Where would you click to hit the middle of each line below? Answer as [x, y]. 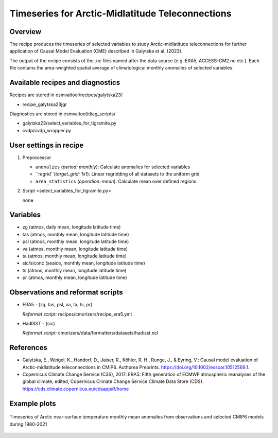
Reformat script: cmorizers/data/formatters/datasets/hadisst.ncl [90, 333]
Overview [25, 32]
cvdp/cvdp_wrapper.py [47, 130]
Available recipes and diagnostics [65, 83]
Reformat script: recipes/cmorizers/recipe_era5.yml [77, 314]
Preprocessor [37, 157]
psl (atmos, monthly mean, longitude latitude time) [76, 241]
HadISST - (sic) [39, 323]
